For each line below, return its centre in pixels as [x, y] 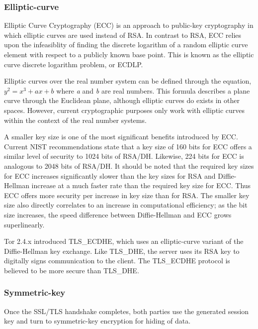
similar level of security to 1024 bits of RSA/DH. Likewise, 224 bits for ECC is [124, 156]
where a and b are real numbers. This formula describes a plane [153, 90]
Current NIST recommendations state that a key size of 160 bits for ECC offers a [128, 146]
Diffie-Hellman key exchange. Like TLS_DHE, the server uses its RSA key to [122, 251]
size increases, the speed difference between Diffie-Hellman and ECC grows [118, 214]
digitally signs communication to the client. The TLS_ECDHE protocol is [117, 261]
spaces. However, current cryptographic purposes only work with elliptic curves [125, 110]
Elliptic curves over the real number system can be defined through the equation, [128, 81]
